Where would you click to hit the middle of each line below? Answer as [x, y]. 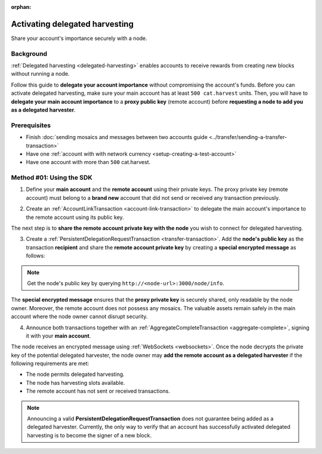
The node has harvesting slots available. [75, 382]
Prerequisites [31, 125]
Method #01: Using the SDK [52, 178]
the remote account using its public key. [75, 217]
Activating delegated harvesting [72, 24]
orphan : [21, 7]
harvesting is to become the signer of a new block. [89, 435]
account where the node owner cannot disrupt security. [80, 317]
